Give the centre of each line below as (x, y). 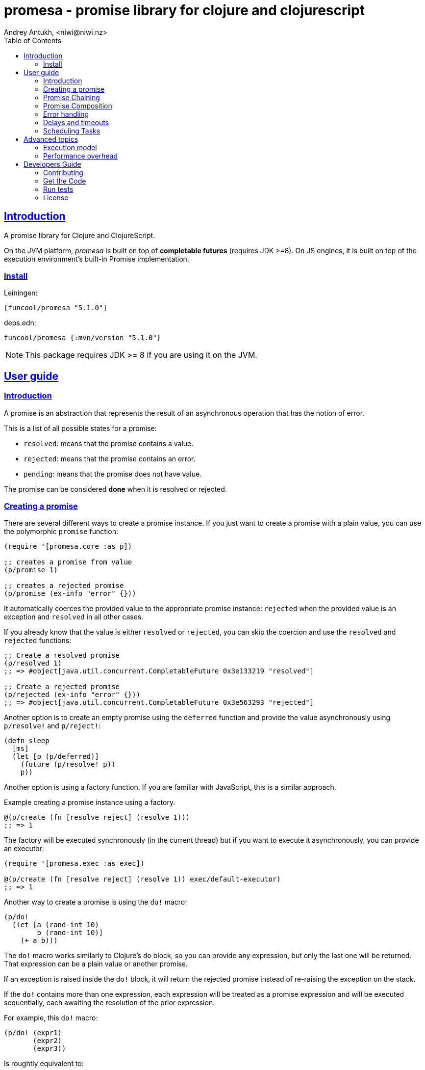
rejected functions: (38, 641)
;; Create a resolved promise (62, 655)
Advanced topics (51, 139)
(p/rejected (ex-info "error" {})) (72, 695)
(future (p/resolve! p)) (68, 764)
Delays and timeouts (76, 122)
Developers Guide (52, 164)
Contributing (63, 172)
